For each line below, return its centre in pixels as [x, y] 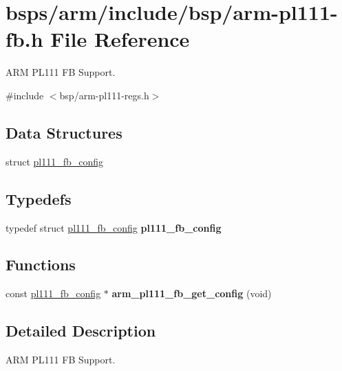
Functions [41, 264]
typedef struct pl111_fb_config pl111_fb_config [114, 227]
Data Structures [64, 132]
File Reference [120, 39]
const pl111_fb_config [53, 293]
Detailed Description [81, 331]
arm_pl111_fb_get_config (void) [192, 293]
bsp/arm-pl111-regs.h [104, 95]
